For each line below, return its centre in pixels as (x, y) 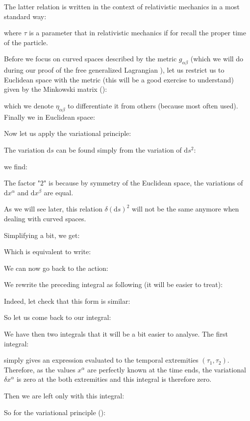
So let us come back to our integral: (58, 317)
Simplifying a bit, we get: (42, 235)
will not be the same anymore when (186, 209)
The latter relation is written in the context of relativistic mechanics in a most (122, 6)
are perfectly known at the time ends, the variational (167, 369)
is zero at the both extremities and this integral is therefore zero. (114, 379)
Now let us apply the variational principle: (68, 133)
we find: (16, 166)
